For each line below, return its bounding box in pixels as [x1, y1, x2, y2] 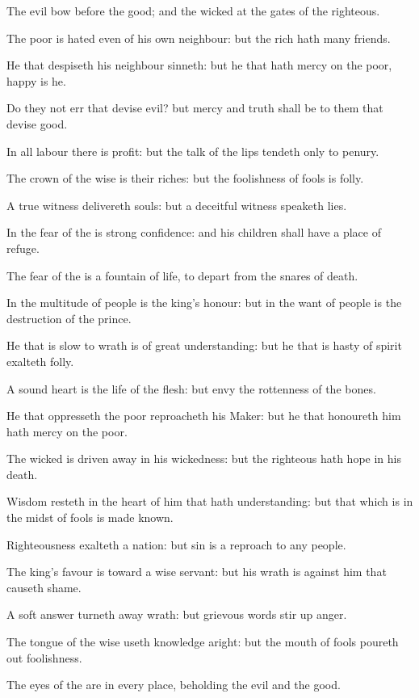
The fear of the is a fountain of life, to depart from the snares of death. [6, 267, 358, 284]
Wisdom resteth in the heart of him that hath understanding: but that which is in [6, 493, 413, 510]
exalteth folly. [6, 352, 74, 369]
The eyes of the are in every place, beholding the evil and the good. [6, 676, 341, 693]
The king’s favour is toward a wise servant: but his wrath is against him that [6, 563, 387, 580]
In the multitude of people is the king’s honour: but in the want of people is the [6, 294, 402, 311]
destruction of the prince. [6, 309, 132, 326]
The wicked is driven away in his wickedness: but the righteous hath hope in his [6, 450, 401, 467]
